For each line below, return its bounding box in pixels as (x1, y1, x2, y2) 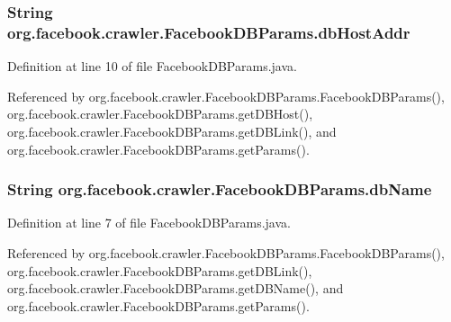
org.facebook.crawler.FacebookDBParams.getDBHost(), (7, 104, 313, 123)
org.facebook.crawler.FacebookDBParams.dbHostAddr (7, 21, 410, 43)
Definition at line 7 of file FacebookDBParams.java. (7, 213, 291, 232)
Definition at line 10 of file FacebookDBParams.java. (7, 57, 297, 76)
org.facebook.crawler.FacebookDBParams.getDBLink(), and (7, 121, 337, 140)
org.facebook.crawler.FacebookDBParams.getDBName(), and (7, 279, 344, 298)
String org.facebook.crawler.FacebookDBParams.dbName (7, 178, 432, 201)
